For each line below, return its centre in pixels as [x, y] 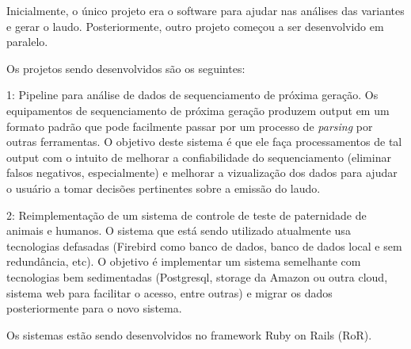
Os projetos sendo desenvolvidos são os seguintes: [126, 68]
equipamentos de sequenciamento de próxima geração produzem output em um [198, 110]
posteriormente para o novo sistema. [94, 308]
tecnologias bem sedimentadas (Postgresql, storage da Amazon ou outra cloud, [197, 276]
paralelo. [27, 42]
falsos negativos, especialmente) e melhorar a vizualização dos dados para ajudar [202, 173]
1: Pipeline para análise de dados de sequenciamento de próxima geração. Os [192, 95]
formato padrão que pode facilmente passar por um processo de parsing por [190, 126]
